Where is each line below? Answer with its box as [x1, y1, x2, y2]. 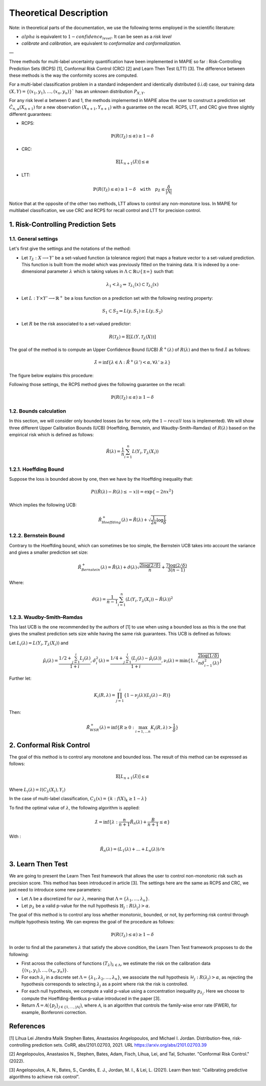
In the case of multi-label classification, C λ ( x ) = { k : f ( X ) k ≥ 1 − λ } [9, 796, 147, 803]
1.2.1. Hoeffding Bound [9, 466, 64, 473]
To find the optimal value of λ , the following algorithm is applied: [9, 805, 140, 810]
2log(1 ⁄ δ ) [198, 653, 219, 658]
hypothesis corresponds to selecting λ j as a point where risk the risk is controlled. [21, 981, 188, 988]
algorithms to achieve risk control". [9, 1074, 80, 1080]
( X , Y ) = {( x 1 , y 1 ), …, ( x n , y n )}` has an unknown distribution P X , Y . [9, 88, 145, 96]
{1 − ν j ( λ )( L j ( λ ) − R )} [124, 693, 171, 699]
